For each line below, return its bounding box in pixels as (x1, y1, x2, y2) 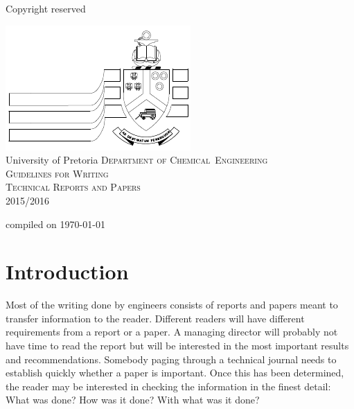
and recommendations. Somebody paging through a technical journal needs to (6, 351, 337, 366)
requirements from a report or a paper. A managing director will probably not (6, 324, 338, 339)
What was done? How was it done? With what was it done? (6, 392, 260, 407)
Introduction (6, 257, 129, 286)
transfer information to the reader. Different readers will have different (6, 311, 305, 325)
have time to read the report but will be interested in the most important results (6, 338, 349, 353)
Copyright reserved (6, 1, 86, 15)
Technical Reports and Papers (6, 180, 141, 194)
